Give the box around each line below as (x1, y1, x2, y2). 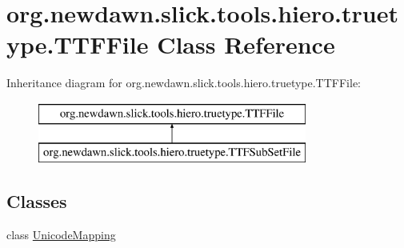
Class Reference (157, 28, 335, 61)
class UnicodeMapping (6, 226, 116, 243)
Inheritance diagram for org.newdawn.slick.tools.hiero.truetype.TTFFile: (6, 74, 362, 91)
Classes (6, 189, 67, 214)
